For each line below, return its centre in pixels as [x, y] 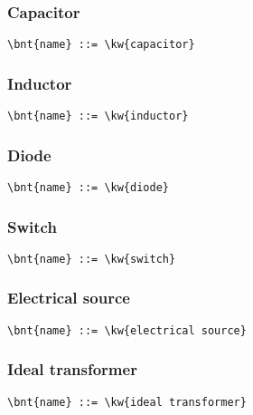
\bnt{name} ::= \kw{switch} [92, 259]
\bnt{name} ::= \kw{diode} [88, 187]
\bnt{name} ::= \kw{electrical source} [127, 330]
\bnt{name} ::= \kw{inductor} [98, 116]
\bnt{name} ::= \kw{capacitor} [101, 45]
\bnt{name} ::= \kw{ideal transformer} [127, 402]
